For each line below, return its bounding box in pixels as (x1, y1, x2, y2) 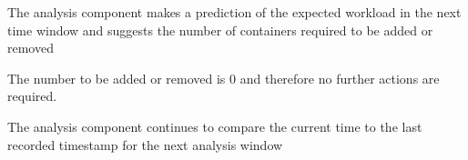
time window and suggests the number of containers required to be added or (7, 20, 433, 39)
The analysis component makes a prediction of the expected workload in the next (7, 3, 462, 21)
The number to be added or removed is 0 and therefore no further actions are (7, 68, 440, 87)
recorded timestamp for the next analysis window (7, 135, 283, 154)
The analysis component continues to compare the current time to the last (7, 116, 422, 135)
